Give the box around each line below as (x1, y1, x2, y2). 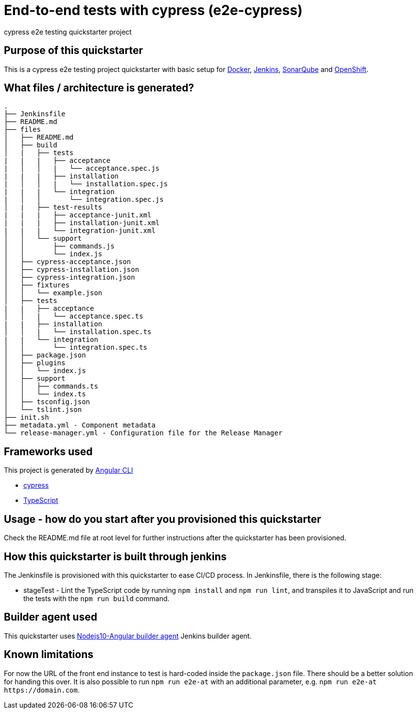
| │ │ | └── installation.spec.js (4, 180, 168, 188)
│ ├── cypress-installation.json (4, 266, 139, 274)
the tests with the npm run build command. (23, 594, 170, 603)
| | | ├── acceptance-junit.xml (4, 211, 152, 219)
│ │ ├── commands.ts (4, 382, 98, 391)
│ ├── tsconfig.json (4, 398, 90, 406)
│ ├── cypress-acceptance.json (4, 258, 131, 266)
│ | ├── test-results (4, 203, 103, 212)
